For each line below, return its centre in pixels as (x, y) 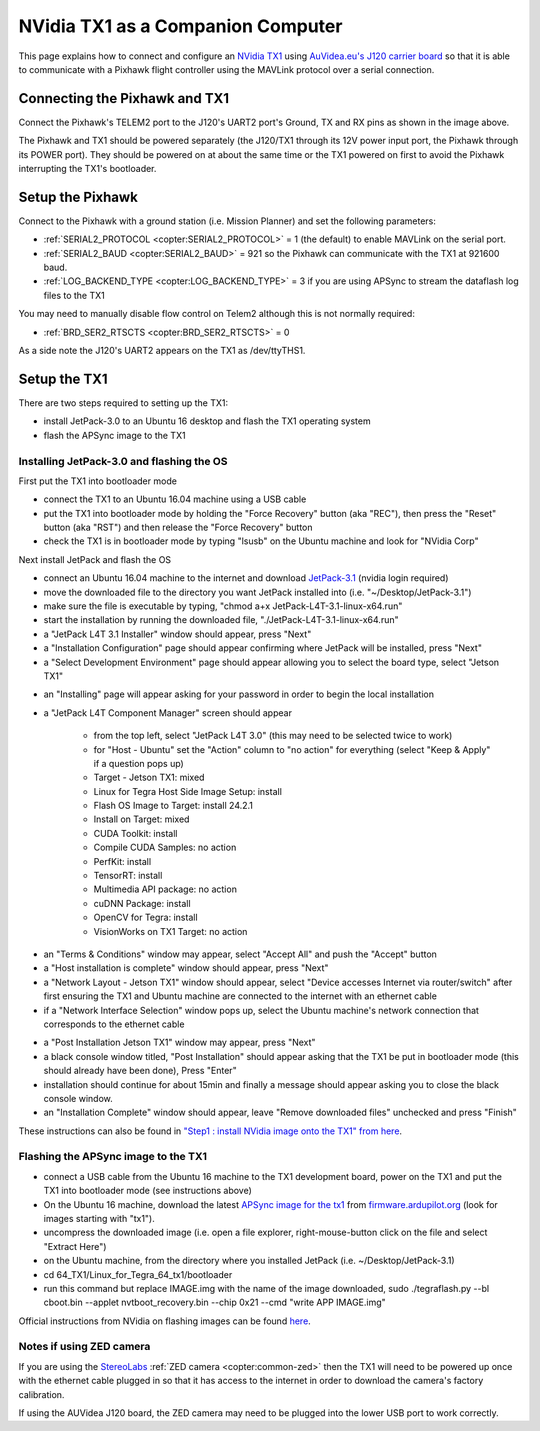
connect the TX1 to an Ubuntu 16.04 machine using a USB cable (175, 499)
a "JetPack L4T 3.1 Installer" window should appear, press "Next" (177, 634)
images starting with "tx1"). (99, 1218)
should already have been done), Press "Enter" (140, 1071)
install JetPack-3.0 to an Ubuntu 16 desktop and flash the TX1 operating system (207, 421)
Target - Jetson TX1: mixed (149, 777)
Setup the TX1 (63, 378)
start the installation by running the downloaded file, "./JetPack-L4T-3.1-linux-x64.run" (221, 620)
